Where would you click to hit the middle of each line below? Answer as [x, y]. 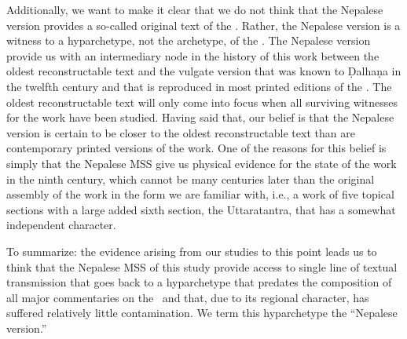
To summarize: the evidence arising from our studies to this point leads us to [192, 251]
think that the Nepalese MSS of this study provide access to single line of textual [202, 266]
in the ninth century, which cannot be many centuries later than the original [191, 179]
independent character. [61, 225]
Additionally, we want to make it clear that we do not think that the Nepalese [195, 9]
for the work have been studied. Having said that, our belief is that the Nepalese [200, 117]
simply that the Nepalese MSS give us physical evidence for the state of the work [202, 163]
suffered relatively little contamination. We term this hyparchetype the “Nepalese [202, 313]
